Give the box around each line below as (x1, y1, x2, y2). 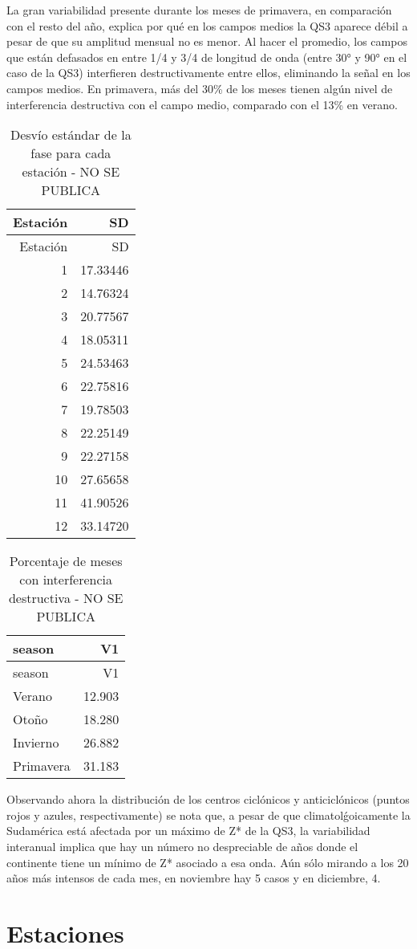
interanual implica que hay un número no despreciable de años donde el (6, 837, 358, 854)
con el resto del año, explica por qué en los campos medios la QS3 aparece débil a (6, 17, 408, 34)
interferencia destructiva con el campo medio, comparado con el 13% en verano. (6, 96, 398, 112)
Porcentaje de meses (9, 552, 123, 571)
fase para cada (30, 144, 111, 163)
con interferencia (19, 570, 112, 589)
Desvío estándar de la (10, 125, 132, 145)
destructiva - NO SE (8, 589, 123, 608)
